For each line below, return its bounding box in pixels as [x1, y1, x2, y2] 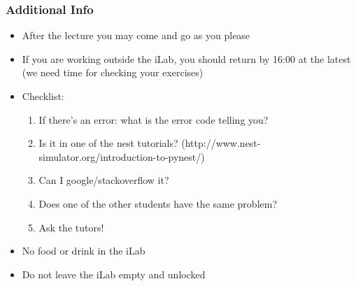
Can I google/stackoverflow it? [38, 173, 169, 187]
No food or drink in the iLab [22, 243, 145, 258]
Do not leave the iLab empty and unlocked [22, 266, 206, 281]
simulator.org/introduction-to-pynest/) [38, 149, 205, 164]
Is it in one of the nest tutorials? [38, 136, 178, 150]
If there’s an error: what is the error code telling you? [38, 112, 269, 127]
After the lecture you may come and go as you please [22, 28, 250, 43]
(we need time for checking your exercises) [22, 65, 204, 80]
